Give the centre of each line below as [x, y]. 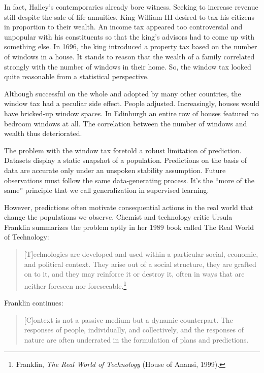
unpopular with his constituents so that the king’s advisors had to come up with [129, 36]
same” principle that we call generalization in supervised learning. [107, 190]
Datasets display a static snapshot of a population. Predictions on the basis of [125, 160]
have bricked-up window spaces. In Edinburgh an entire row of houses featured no [131, 113]
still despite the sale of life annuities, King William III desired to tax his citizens [129, 16]
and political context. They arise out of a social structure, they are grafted [140, 264]
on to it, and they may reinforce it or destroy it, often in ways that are [134, 274]
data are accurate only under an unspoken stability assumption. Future [115, 170]
